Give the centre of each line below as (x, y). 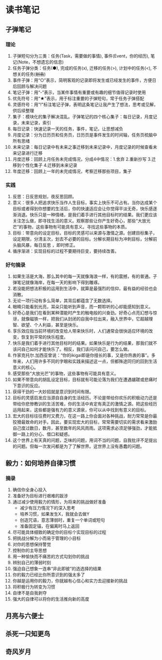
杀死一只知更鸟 (28, 634)
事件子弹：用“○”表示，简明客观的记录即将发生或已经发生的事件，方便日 (84, 80)
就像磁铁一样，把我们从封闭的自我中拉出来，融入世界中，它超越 (85, 319)
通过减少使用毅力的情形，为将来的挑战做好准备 (59, 502)
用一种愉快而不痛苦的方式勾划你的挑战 (51, 557)
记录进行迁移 (30, 153)
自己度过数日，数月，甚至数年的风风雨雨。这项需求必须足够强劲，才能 (83, 428)
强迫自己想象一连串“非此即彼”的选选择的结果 (57, 569)
